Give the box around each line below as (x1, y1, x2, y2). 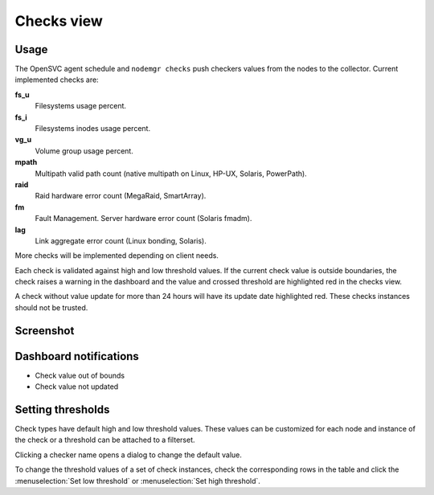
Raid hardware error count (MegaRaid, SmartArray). (35, 191, 207, 201)
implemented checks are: (14, 75, 100, 84)
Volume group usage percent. (35, 145, 134, 156)
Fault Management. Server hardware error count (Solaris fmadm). (35, 214, 252, 223)
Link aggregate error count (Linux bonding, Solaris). (35, 235, 207, 245)
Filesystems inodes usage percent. (35, 124, 151, 133)
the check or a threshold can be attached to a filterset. (14, 435, 195, 445)
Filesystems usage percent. (35, 101, 127, 111)
